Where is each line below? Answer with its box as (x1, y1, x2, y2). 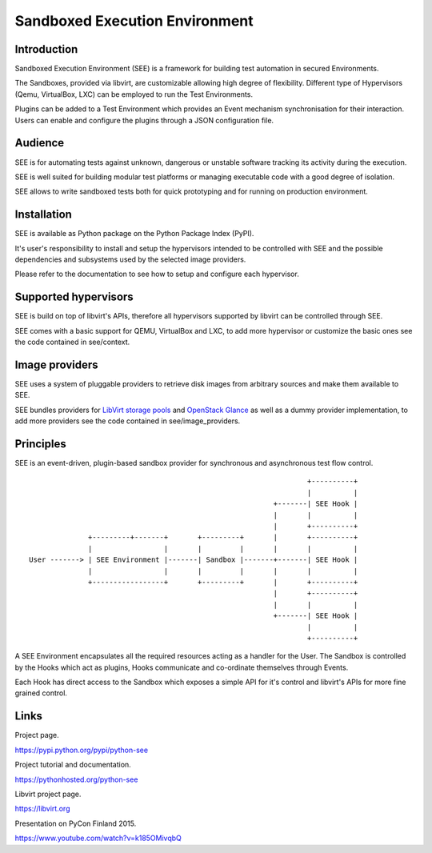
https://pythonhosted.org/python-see (14, 775, 138, 784)
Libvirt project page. (14, 789, 82, 799)
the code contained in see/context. (14, 337, 130, 347)
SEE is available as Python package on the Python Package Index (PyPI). (14, 229, 254, 238)
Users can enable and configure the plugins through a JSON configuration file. (14, 115, 274, 125)
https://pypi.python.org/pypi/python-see (14, 745, 148, 755)
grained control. (14, 688, 68, 698)
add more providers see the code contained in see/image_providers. (14, 416, 241, 426)
